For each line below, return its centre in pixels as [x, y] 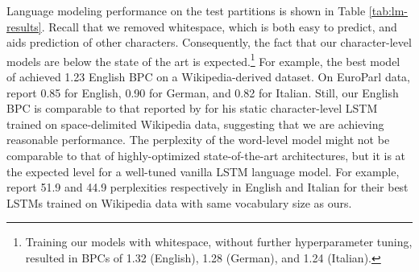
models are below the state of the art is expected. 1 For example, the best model [203, 60]
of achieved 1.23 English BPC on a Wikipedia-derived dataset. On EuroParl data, [209, 77]
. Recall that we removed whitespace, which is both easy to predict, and [219, 26]
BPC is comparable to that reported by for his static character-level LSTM [192, 108]
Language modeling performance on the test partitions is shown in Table [186, 10]
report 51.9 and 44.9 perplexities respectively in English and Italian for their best [207, 187]
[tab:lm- [388, 10]
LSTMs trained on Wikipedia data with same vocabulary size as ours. [179, 202]
